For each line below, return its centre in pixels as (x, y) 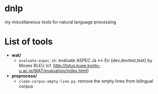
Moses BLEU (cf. (35, 65)
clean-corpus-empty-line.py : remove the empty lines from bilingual (86, 81)
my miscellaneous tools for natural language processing (61, 22)
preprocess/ (24, 75)
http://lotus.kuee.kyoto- (77, 65)
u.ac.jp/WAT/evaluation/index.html (53, 71)
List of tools (29, 42)
